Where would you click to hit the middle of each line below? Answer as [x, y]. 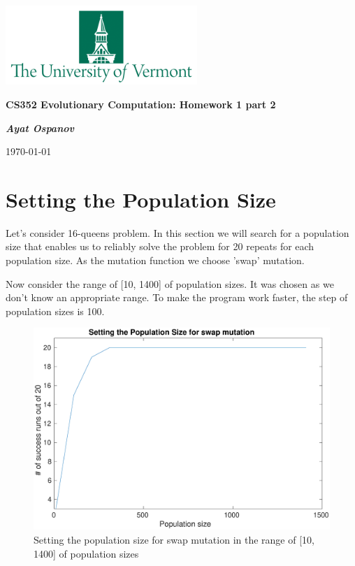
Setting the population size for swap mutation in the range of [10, [174, 540]
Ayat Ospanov [40, 128]
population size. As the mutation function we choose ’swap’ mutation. [155, 260]
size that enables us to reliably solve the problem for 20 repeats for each [160, 246]
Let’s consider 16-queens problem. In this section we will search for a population [177, 232]
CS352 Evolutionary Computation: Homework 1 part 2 [141, 104]
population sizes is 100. [55, 311]
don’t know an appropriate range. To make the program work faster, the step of [177, 297]
